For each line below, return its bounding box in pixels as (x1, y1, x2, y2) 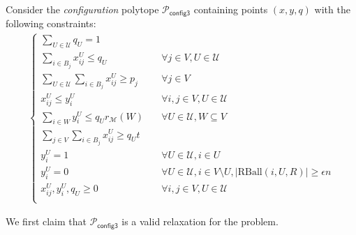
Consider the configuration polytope (6, 2, 159, 16)
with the (314, 2, 350, 16)
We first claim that (6, 214, 87, 229)
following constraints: (6, 16, 96, 31)
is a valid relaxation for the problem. (121, 214, 279, 229)
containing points (193, 2, 268, 16)
